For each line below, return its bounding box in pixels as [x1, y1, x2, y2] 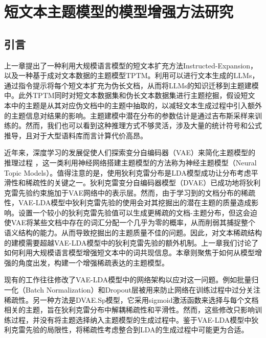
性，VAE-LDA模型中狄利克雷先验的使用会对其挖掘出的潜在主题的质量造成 [4, 197, 252, 208]
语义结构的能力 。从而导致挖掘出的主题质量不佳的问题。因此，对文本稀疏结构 [4, 227, 262, 238]
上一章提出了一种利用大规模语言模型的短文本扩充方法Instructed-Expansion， [4, 60, 258, 70]
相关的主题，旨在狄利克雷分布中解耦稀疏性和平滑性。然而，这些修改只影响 [4, 304, 255, 315]
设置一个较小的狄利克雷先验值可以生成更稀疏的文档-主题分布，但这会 [18, 207, 250, 218]
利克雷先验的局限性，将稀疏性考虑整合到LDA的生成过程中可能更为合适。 [4, 324, 249, 335]
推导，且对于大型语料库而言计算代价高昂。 [4, 130, 147, 140]
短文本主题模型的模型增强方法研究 [4, 1, 234, 22]
